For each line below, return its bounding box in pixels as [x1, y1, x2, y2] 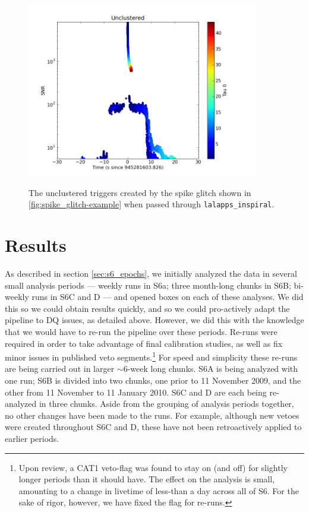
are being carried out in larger [5, 362, 115, 375]
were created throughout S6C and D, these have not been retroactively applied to [5, 421, 302, 433]
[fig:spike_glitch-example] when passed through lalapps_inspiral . [29, 198, 275, 210]
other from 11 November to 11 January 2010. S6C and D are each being [5, 385, 267, 398]
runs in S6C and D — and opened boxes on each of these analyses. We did [31, 290, 304, 303]
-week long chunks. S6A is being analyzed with [127, 362, 298, 375]
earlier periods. [5, 432, 59, 444]
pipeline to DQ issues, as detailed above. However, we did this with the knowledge [5, 314, 304, 326]
